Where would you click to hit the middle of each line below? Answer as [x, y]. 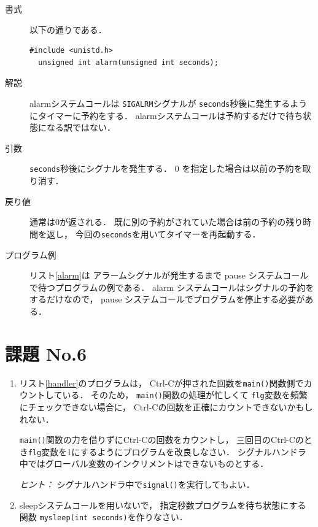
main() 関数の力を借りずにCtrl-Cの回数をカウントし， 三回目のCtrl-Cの [161, 440]
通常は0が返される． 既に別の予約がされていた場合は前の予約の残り [166, 222]
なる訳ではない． [81, 127]
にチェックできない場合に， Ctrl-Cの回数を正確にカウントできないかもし [166, 406]
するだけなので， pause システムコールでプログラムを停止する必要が [167, 299]
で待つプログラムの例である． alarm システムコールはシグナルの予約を [172, 287]
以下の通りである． [68, 29]
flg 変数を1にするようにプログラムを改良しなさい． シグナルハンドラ [167, 451]
